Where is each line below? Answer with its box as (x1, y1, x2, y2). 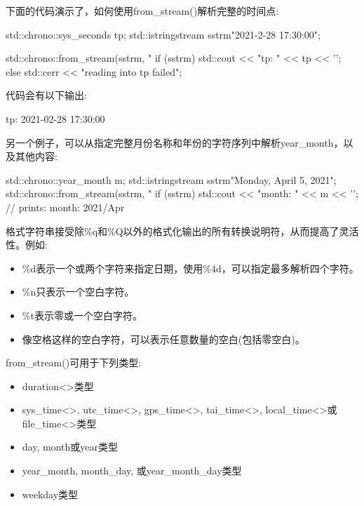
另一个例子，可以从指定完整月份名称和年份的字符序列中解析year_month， (6, 135, 344, 149)
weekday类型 (22, 486, 79, 501)
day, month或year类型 (22, 439, 118, 454)
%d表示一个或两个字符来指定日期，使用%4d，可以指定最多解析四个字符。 (22, 260, 359, 275)
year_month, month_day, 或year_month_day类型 (22, 463, 242, 478)
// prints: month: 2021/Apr (6, 199, 125, 214)
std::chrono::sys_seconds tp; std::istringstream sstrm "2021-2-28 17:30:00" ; (6, 27, 321, 41)
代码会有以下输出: (6, 88, 87, 102)
